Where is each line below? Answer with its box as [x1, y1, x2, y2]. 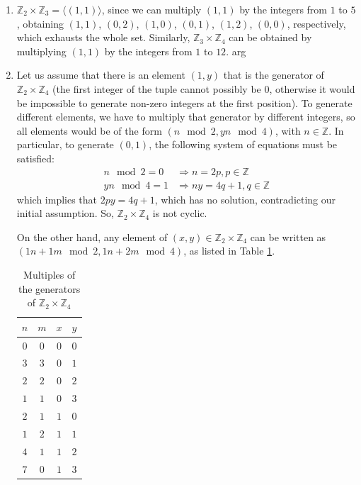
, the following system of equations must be [149, 137, 338, 152]
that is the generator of [223, 67, 324, 82]
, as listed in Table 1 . [183, 243, 275, 258]
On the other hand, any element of [16, 229, 168, 244]
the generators [18, 281, 81, 296]
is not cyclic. [152, 206, 207, 221]
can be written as [250, 229, 326, 244]
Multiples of [23, 267, 76, 281]
